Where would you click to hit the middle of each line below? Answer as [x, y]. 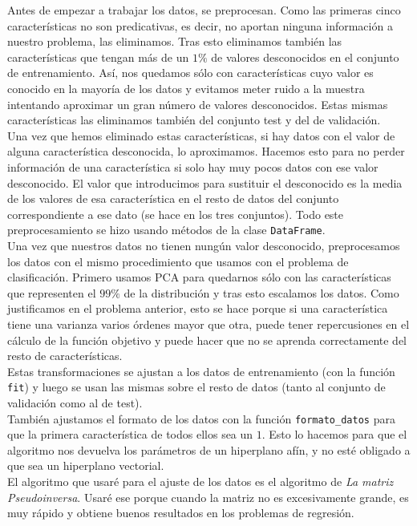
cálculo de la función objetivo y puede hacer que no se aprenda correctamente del [207, 340]
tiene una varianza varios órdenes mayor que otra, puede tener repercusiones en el [208, 324]
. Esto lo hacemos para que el [334, 434]
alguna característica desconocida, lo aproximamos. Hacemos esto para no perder [206, 151]
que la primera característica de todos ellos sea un [130, 434]
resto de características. [65, 356]
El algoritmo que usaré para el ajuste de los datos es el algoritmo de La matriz [200, 481]
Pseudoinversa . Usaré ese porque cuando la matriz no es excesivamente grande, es [208, 497]
